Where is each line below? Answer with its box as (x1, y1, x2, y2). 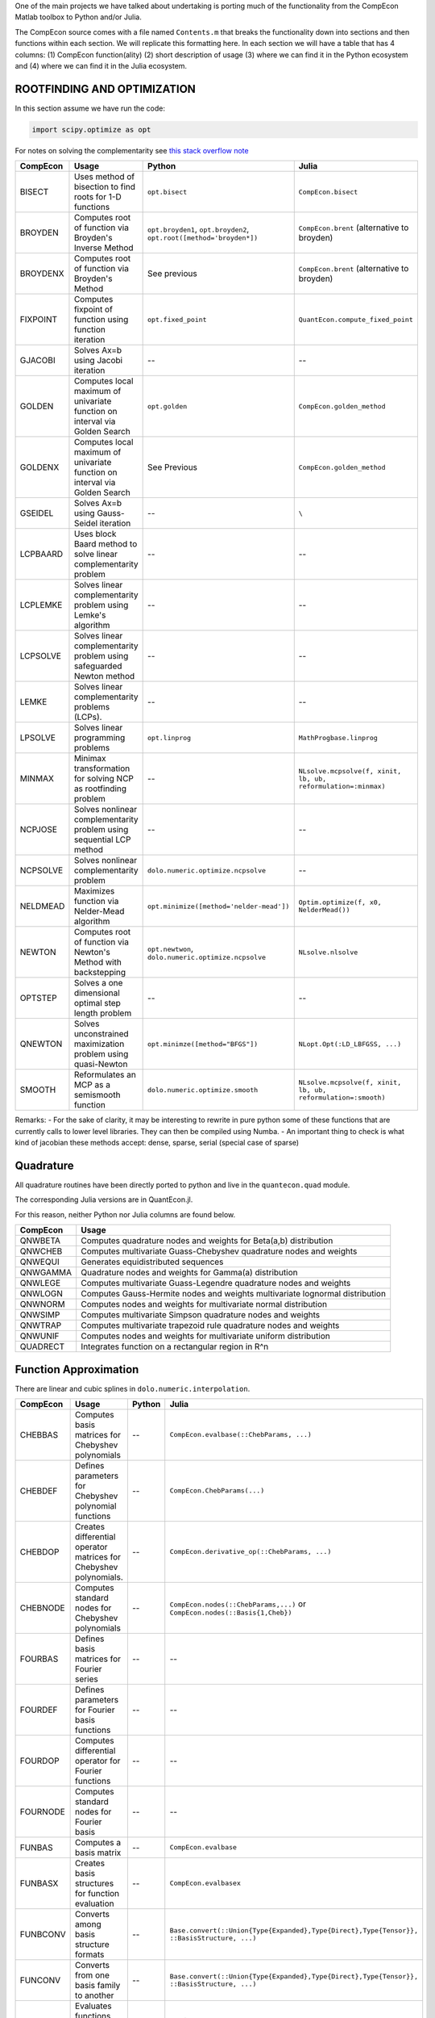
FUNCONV (19, 1974, 61, 1986)
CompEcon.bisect (298, 187, 358, 196)
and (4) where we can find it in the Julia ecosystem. (14, 61, 188, 70)
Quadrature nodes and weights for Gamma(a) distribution (81, 1267, 298, 1279)
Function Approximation (14, 1363, 139, 1376)
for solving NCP (73, 773, 135, 785)
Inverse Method (73, 242, 134, 253)
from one (75, 1970, 110, 1981)
